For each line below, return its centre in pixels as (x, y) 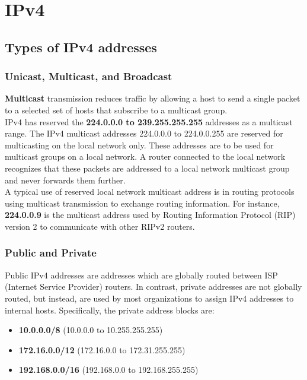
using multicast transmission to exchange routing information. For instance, (142, 203)
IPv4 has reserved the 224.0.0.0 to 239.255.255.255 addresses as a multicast (149, 121)
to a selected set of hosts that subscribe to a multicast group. (116, 110)
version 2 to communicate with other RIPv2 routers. (100, 226)
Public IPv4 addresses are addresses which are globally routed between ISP (141, 275)
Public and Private (51, 253)
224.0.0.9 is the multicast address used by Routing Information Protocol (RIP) (150, 215)
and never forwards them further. (65, 180)
